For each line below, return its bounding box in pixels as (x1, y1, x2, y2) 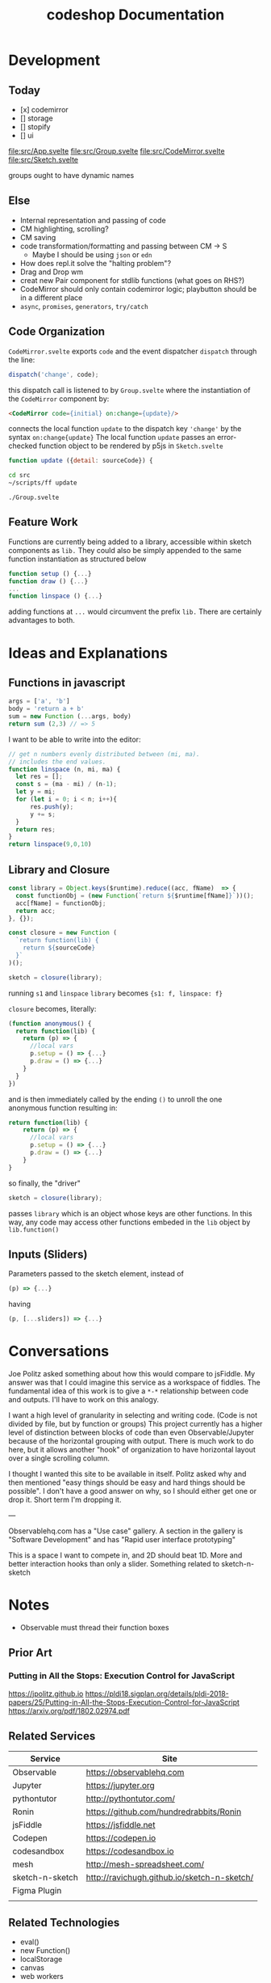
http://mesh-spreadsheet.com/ (85, 1858, 205, 1870)
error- (216, 433, 237, 442)
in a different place (19, 293, 83, 302)
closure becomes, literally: (8, 1004, 97, 1013)
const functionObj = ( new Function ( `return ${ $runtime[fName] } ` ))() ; (15, 891, 254, 899)
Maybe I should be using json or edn (31, 249, 152, 260)
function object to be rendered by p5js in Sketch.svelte (39, 441, 223, 450)
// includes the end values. (8, 758, 106, 766)
